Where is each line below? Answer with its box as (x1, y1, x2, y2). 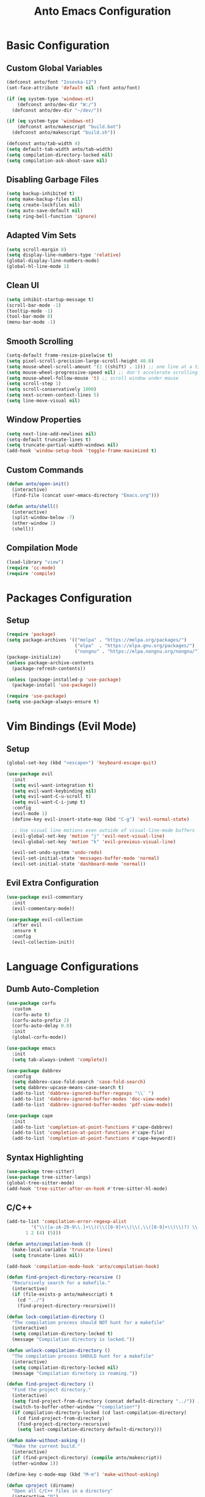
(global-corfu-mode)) (12, 1034, 67, 1040)
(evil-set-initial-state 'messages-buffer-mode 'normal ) (12, 855, 160, 861)
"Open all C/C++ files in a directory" (12, 1488, 113, 1494)
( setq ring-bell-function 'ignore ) (6, 213, 97, 219)
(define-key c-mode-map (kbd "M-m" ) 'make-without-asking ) (6, 1471, 160, 1477)
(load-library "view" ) (6, 559, 64, 565)
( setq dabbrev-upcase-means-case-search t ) (12, 1085, 124, 1091)
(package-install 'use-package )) (12, 682, 97, 688)
